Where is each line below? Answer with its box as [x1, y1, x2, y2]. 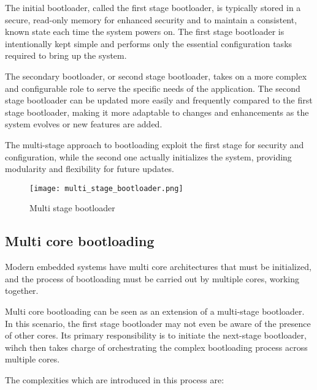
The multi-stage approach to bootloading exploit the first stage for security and [5, 138, 304, 151]
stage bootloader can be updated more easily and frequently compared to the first [5, 94, 313, 107]
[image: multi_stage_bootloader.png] [29, 184, 183, 193]
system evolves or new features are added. [5, 118, 162, 130]
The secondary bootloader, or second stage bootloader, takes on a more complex [5, 69, 307, 82]
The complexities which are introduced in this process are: [5, 373, 224, 386]
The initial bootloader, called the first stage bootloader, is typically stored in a [5, 1, 301, 13]
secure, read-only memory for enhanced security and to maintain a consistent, [5, 13, 297, 26]
